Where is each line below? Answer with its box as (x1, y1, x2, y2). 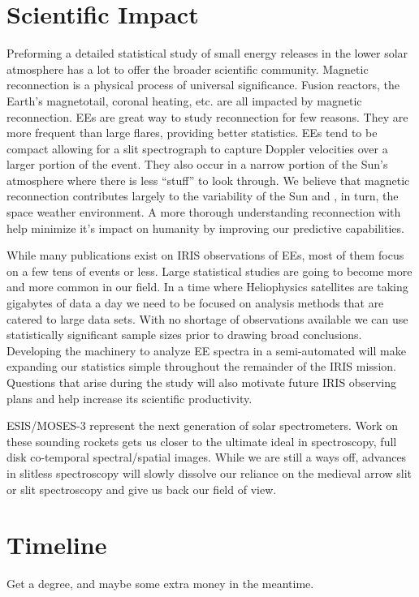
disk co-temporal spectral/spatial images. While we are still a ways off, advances (6, 449, 407, 466)
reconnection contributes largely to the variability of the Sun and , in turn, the (6, 187, 399, 204)
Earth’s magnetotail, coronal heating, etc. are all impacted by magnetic (6, 92, 362, 109)
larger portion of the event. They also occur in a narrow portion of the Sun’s (6, 156, 388, 173)
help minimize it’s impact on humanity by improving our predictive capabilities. (6, 219, 404, 236)
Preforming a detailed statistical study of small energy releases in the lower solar (6, 45, 408, 62)
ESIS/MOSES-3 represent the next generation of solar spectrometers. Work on (6, 417, 399, 434)
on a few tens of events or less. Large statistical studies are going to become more (6, 262, 413, 279)
